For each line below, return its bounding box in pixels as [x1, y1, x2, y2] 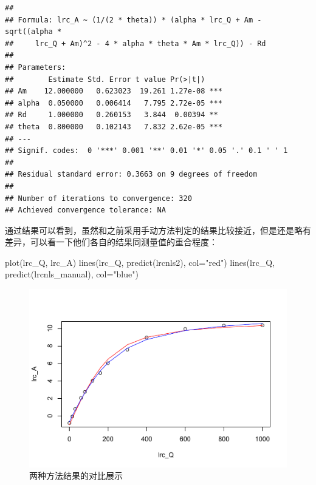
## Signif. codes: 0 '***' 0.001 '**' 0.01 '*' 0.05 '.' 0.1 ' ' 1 [5, 146, 288, 155]
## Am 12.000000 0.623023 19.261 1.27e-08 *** [5, 87, 222, 96]
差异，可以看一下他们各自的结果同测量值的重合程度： [5, 236, 218, 248]
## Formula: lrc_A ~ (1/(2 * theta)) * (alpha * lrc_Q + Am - [5, 15, 262, 24]
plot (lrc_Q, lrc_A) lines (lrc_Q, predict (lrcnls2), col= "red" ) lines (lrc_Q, [5, 256, 275, 268]
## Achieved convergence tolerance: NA [5, 206, 166, 215]
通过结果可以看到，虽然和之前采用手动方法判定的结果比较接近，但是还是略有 [5, 223, 311, 236]
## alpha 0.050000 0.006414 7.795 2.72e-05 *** [5, 98, 222, 107]
